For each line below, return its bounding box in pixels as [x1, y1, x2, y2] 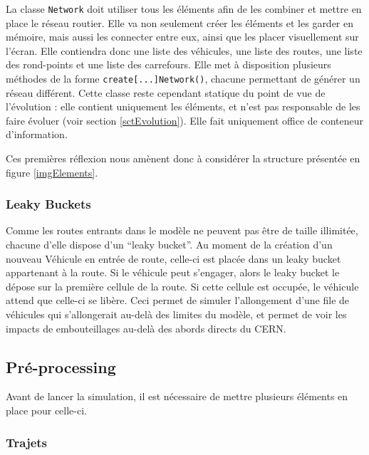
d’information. [6, 127, 68, 142]
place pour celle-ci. [6, 403, 87, 418]
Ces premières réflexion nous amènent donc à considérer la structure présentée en [6, 151, 360, 166]
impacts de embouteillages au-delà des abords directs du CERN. [6, 320, 286, 335]
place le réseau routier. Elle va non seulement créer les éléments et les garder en [6, 15, 354, 30]
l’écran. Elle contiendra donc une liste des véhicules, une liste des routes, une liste [6, 43, 363, 58]
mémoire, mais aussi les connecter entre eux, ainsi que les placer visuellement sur [6, 29, 359, 44]
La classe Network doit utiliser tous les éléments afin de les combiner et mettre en [6, 1, 362, 16]
